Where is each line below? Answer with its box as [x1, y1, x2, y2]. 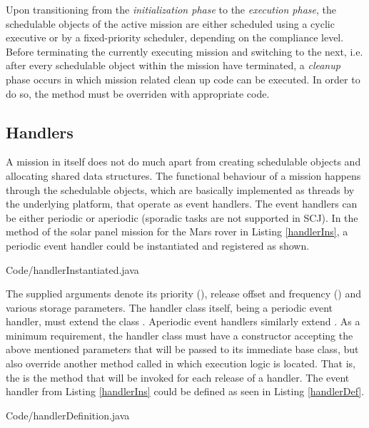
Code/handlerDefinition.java [6, 407, 130, 422]
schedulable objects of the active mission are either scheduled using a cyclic [6, 16, 335, 31]
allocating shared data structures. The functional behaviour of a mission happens [6, 168, 361, 183]
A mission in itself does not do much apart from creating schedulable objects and [6, 154, 361, 169]
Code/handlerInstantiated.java [6, 262, 139, 277]
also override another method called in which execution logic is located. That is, [6, 356, 355, 371]
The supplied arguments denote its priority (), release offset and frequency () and [6, 286, 361, 301]
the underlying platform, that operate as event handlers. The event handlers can [6, 196, 358, 211]
